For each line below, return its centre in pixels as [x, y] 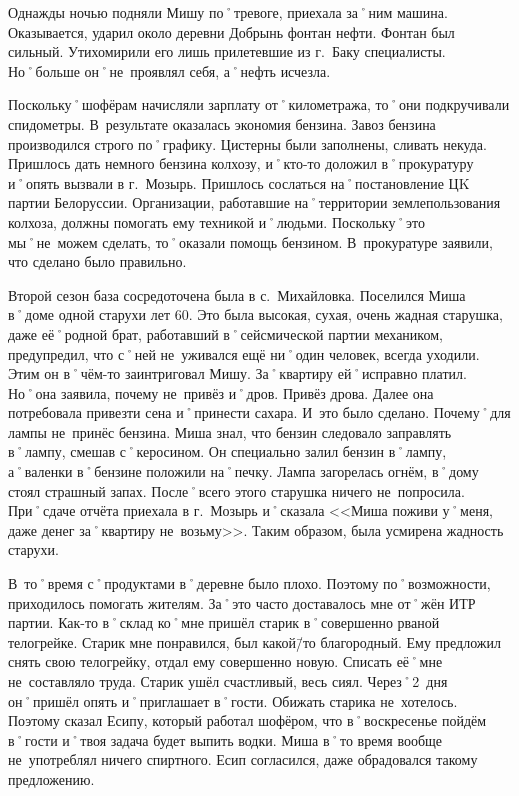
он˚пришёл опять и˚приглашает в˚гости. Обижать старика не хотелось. [233, 700]
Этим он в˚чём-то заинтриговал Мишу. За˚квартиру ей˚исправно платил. [237, 373]
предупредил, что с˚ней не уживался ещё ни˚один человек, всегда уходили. [244, 353]
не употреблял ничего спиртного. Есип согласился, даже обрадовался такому [243, 759]
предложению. [51, 778]
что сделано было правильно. [97, 261]
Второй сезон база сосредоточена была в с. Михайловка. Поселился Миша [237, 294]
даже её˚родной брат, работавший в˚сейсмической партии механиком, [225, 333]
